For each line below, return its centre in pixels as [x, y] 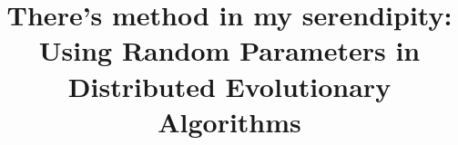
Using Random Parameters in [229, 50]
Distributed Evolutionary [229, 86]
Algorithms [229, 121]
